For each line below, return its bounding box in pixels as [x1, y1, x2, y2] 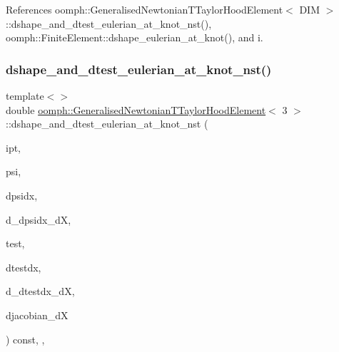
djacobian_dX [6, 307, 69, 322]
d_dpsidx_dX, [6, 212, 71, 227]
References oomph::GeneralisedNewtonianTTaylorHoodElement [6, 2, 283, 16]
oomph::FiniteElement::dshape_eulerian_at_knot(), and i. [6, 30, 263, 45]
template [6, 88, 44, 103]
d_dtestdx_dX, [6, 284, 75, 299]
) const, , [6, 331, 45, 346]
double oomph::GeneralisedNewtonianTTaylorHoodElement [6, 102, 266, 117]
